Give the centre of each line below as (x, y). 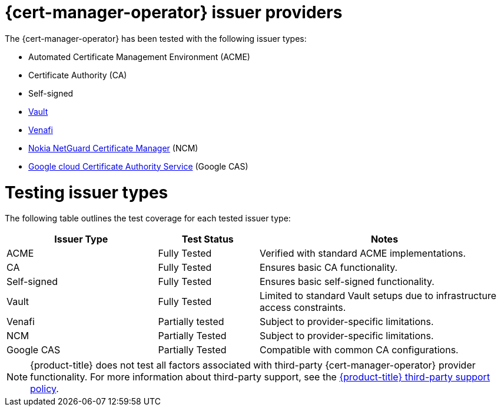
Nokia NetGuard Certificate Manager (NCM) (113, 148)
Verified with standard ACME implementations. (363, 253)
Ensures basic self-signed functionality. (347, 282)
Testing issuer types (87, 192)
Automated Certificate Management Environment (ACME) (139, 57)
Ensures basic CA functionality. (329, 268)
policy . (44, 389)
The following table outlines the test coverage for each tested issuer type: (148, 218)
